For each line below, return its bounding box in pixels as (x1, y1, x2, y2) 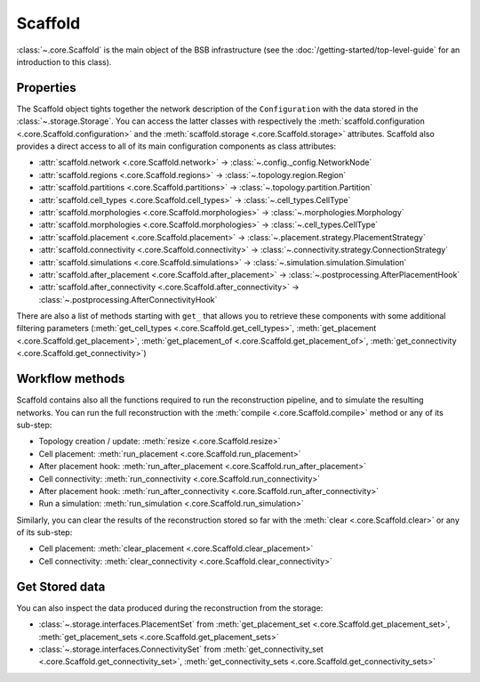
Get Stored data (16, 579, 106, 594)
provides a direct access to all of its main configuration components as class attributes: (16, 141, 337, 151)
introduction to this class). (16, 56, 112, 67)
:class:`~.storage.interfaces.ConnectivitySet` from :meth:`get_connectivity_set (38, 644, 324, 654)
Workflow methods (16, 371, 125, 386)
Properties (16, 80, 76, 95)
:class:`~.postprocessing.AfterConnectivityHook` (38, 294, 218, 304)
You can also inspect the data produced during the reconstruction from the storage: (16, 602, 324, 613)
